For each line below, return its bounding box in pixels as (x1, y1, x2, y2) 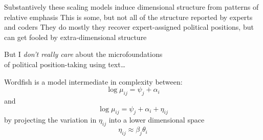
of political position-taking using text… (4, 58, 126, 69)
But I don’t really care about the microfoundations (4, 49, 163, 59)
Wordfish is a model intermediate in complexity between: (4, 76, 183, 87)
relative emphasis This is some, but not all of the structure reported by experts (4, 11, 253, 22)
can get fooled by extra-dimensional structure (4, 31, 147, 42)
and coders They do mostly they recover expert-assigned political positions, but (4, 22, 254, 32)
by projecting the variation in (4, 114, 97, 125)
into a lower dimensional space (108, 114, 205, 125)
